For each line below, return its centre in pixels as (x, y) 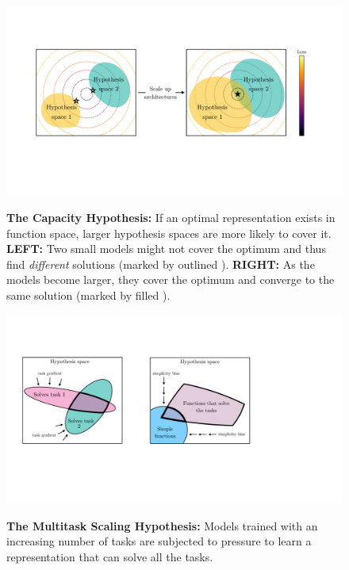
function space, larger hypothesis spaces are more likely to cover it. (169, 233)
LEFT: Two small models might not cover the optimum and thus (166, 249)
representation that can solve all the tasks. (110, 556)
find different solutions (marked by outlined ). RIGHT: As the (161, 264)
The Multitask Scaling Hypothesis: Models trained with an (162, 525)
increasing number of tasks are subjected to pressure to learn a (159, 541)
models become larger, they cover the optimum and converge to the (171, 279)
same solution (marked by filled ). (88, 295)
